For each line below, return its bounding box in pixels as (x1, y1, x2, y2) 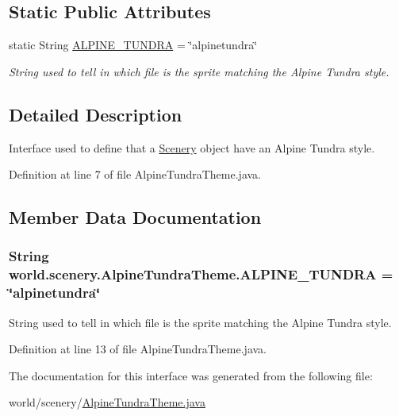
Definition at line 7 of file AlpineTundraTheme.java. (9, 166, 261, 183)
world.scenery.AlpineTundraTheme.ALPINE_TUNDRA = (9, 264, 393, 284)
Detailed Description (9, 102, 182, 126)
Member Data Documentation (9, 205, 262, 229)
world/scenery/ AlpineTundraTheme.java (9, 394, 205, 410)
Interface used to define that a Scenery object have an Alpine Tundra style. (9, 139, 375, 156)
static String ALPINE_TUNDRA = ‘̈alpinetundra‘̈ (9, 37, 258, 53)
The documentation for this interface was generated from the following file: (9, 367, 373, 383)
